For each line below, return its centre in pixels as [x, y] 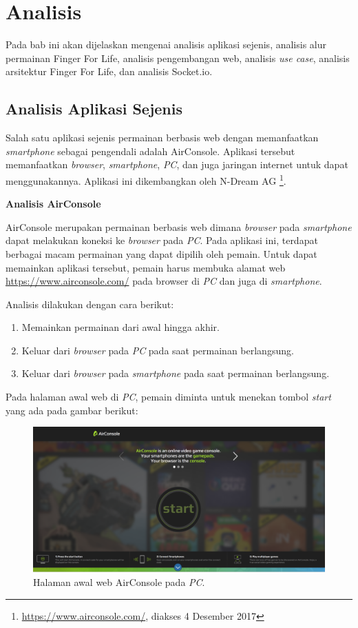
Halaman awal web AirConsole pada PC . [119, 582]
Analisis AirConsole [53, 204]
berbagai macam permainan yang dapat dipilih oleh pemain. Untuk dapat [161, 253]
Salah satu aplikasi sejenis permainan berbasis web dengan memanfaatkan [162, 138]
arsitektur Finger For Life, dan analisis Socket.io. [109, 71]
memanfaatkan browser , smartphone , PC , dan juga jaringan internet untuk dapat [177, 164]
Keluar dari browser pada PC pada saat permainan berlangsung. [158, 350]
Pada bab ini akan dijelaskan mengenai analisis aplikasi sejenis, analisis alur [166, 44]
